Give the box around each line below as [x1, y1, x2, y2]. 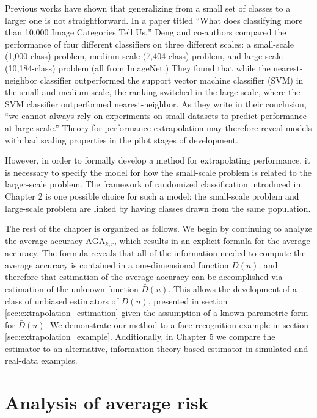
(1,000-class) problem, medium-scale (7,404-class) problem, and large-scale [5, 49, 283, 62]
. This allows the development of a [168, 282, 297, 295]
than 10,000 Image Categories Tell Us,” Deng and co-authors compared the [5, 26, 286, 38]
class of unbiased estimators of [5, 294, 118, 307]
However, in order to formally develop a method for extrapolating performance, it [5, 154, 311, 167]
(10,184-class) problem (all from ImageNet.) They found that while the [5, 61, 271, 74]
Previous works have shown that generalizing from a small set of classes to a [5, 2, 291, 14]
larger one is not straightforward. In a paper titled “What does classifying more [5, 13, 303, 26]
